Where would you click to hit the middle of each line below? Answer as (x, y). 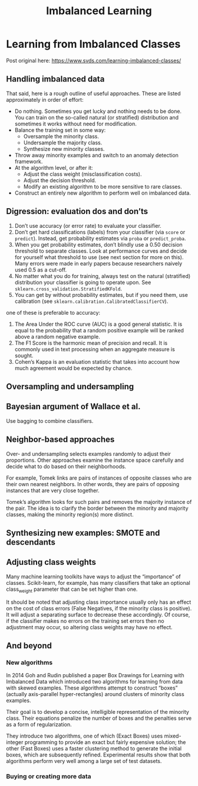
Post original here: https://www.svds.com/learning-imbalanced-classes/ (94, 60)
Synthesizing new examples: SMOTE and (83, 533)
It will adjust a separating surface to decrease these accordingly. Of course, (98, 614)
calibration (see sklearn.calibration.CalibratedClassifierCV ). (91, 301)
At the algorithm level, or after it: (54, 167)
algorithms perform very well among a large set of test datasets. (84, 761)
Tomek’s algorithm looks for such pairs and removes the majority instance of (99, 502)
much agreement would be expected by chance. (73, 368)
